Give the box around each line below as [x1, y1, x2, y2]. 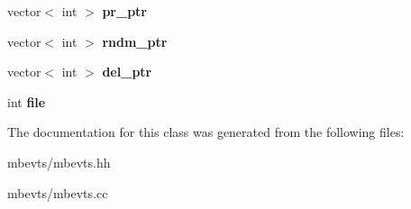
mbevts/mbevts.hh [7, 152, 111, 171]
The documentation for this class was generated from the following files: [7, 123, 405, 141]
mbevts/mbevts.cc [7, 183, 108, 202]
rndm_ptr [102, 32, 168, 50]
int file [7, 92, 46, 111]
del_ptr [102, 62, 152, 81]
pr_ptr [102, 2, 148, 20]
